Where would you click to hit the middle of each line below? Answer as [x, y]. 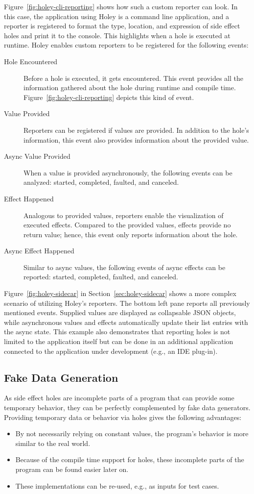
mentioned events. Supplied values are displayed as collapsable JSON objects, [120, 312]
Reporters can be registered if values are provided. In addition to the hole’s [136, 130]
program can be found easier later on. [72, 469]
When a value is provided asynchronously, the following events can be [128, 172]
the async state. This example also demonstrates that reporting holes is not [117, 332]
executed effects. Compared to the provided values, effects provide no [127, 225]
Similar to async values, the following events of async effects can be [125, 267]
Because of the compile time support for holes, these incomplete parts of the [130, 459]
